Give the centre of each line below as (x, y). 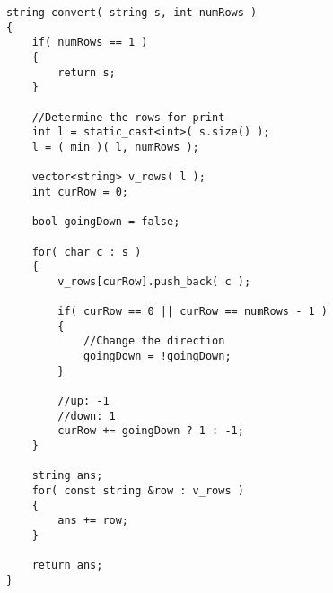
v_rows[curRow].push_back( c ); (154, 281)
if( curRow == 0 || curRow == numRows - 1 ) (193, 312)
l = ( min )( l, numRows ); (115, 147)
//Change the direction (154, 341)
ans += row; (93, 521)
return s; (87, 72)
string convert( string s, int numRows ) (132, 13)
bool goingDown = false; (106, 222)
